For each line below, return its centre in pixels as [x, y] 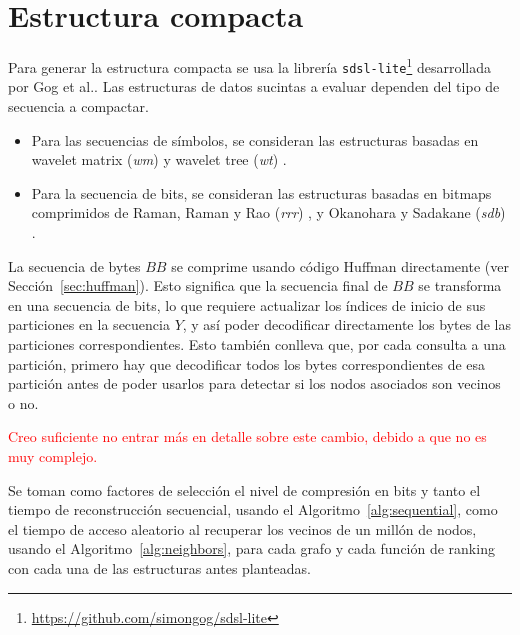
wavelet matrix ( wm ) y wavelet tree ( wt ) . [159, 159]
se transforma [460, 285]
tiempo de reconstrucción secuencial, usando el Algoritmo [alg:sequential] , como [253, 509]
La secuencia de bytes [74, 265]
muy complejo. [53, 455]
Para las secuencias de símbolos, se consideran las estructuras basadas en [255, 139]
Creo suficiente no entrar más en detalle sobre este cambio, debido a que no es [247, 436]
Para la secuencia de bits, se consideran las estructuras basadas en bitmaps [261, 192]
